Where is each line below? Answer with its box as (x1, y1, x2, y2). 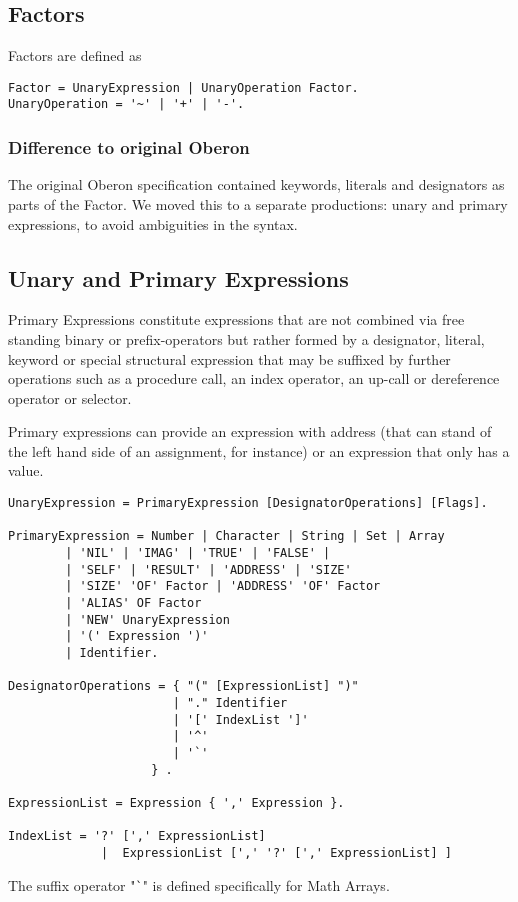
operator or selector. (8, 387, 132, 408)
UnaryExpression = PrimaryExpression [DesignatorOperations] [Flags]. (8, 496, 488, 511)
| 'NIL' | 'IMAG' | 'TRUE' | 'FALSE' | (65, 546, 331, 561)
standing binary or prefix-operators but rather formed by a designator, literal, (8, 328, 485, 349)
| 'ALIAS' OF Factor (65, 596, 202, 610)
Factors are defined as (8, 45, 142, 66)
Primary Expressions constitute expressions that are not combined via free (8, 309, 465, 330)
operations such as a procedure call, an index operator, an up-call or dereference (8, 368, 500, 389)
